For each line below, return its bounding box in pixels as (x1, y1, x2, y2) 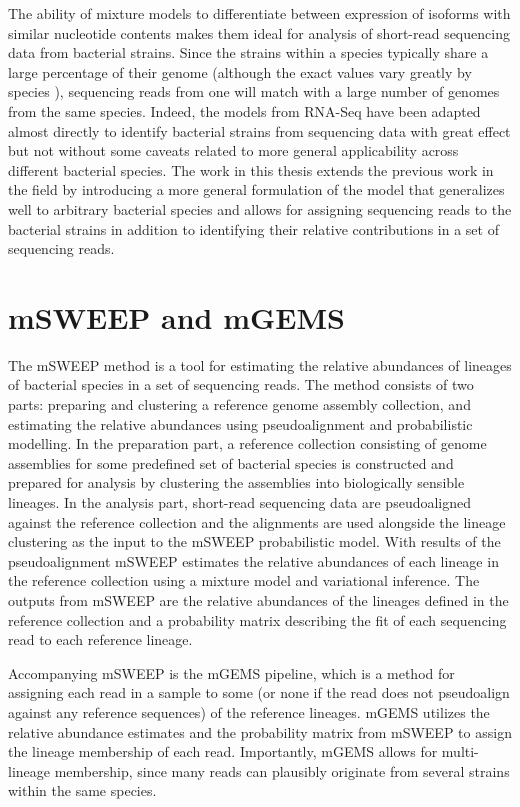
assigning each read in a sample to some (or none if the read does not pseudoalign (8, 682, 510, 703)
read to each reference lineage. (8, 629, 193, 650)
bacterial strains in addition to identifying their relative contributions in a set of (8, 218, 499, 239)
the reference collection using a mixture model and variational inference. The (8, 570, 480, 591)
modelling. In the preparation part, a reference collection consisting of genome (8, 433, 487, 454)
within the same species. (8, 780, 157, 801)
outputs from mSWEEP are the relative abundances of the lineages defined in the (8, 589, 509, 610)
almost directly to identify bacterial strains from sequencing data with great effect (8, 120, 511, 141)
